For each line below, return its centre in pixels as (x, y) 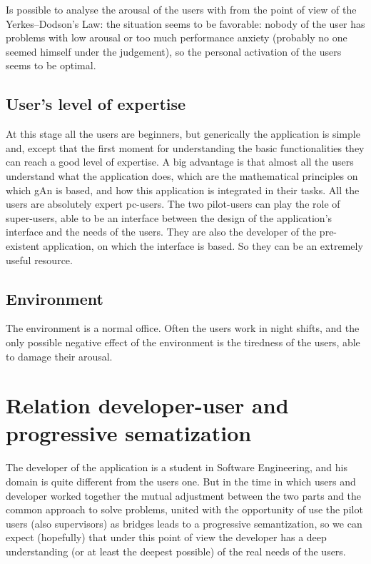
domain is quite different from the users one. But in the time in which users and (181, 481)
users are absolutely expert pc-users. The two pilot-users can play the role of (173, 204)
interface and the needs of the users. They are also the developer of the (161, 232)
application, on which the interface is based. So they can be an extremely (203, 245)
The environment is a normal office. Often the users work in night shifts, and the (183, 328)
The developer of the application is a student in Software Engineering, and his (177, 467)
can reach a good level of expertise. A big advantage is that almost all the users (180, 162)
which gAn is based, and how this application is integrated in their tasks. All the (183, 190)
